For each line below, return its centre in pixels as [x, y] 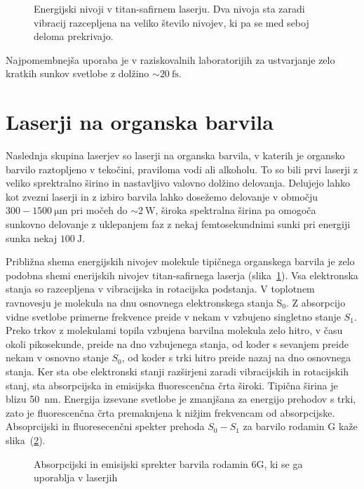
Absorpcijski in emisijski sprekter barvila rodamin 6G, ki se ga [168, 463]
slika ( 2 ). [26, 440]
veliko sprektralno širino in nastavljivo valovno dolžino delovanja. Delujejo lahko [178, 183]
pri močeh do [99, 210]
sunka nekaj [32, 237]
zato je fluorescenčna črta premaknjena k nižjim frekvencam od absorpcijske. [170, 412]
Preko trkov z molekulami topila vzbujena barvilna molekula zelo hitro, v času [174, 330]
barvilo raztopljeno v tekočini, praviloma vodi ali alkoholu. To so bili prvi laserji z [182, 169]
